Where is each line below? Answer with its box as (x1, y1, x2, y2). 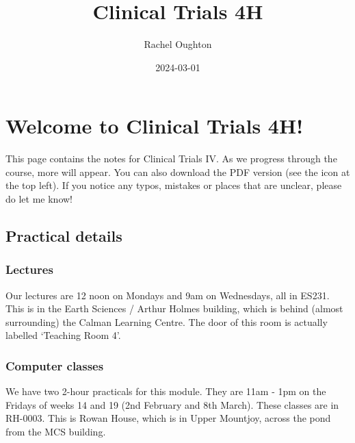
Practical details (5, 225, 122, 246)
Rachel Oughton (144, 37, 212, 51)
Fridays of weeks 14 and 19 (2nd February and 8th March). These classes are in (5, 397, 339, 412)
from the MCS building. (5, 425, 106, 438)
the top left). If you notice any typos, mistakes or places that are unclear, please (5, 178, 342, 192)
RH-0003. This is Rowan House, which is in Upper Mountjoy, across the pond (5, 411, 331, 425)
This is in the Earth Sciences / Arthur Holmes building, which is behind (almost (5, 301, 343, 316)
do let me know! (5, 192, 73, 206)
